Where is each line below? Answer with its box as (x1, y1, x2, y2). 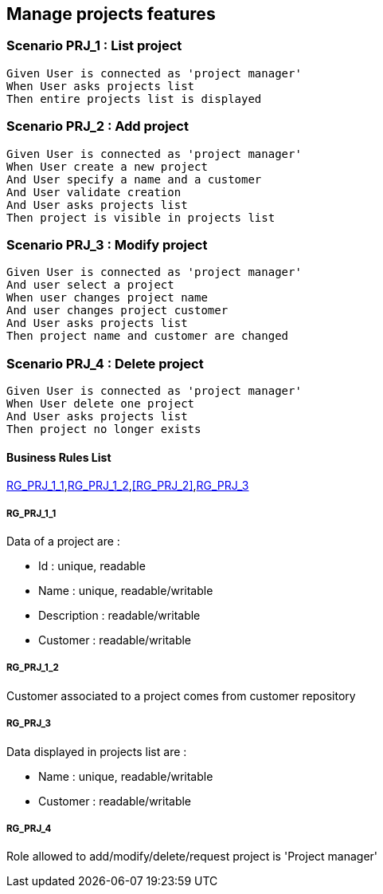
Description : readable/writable (38, 608, 201, 623)
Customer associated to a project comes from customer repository (6, 688, 356, 703)
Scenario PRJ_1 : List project (6, 37, 182, 54)
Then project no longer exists (6, 423, 201, 436)
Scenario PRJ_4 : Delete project (6, 355, 204, 372)
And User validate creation (6, 185, 182, 199)
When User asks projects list (6, 79, 195, 93)
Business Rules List (6, 450, 111, 464)
